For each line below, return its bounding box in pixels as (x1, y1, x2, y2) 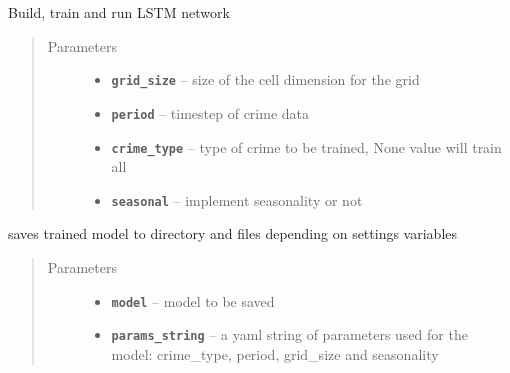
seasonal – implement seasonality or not (111, 189, 363, 210)
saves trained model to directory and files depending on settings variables (8, 223, 458, 244)
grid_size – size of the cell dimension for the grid (111, 69, 420, 90)
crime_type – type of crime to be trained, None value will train (111, 136, 502, 157)
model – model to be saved (111, 290, 275, 311)
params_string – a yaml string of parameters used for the (111, 324, 468, 345)
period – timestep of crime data (111, 102, 310, 123)
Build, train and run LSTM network (8, 2, 230, 22)
